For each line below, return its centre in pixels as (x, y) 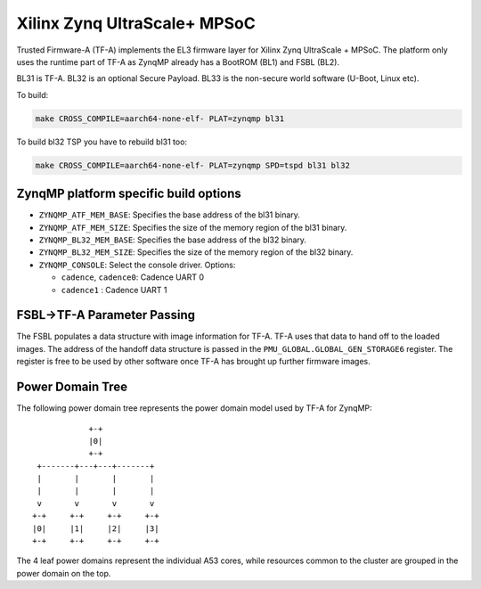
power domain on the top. (64, 573)
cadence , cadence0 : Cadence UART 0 (133, 277)
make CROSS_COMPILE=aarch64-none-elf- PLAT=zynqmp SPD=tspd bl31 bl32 (193, 165)
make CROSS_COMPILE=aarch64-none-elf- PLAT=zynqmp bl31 (160, 119)
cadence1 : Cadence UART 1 (114, 290)
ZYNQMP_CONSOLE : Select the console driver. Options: (137, 265)
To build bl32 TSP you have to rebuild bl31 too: (102, 142)
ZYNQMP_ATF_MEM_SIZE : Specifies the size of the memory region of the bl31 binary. (193, 227)
